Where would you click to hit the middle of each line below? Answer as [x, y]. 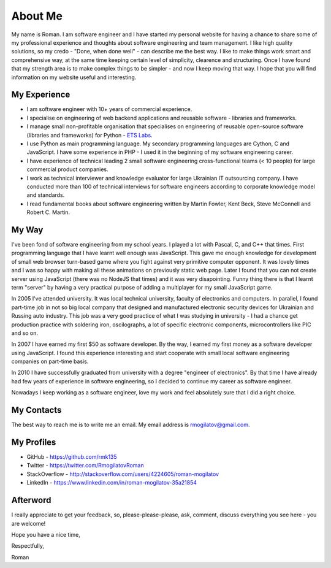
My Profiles [34, 442]
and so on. [25, 333]
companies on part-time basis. [50, 361]
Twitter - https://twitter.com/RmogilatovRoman [85, 466]
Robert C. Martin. [48, 212]
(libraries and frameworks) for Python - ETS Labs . [89, 135]
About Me [37, 16]
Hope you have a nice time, [46, 534]
